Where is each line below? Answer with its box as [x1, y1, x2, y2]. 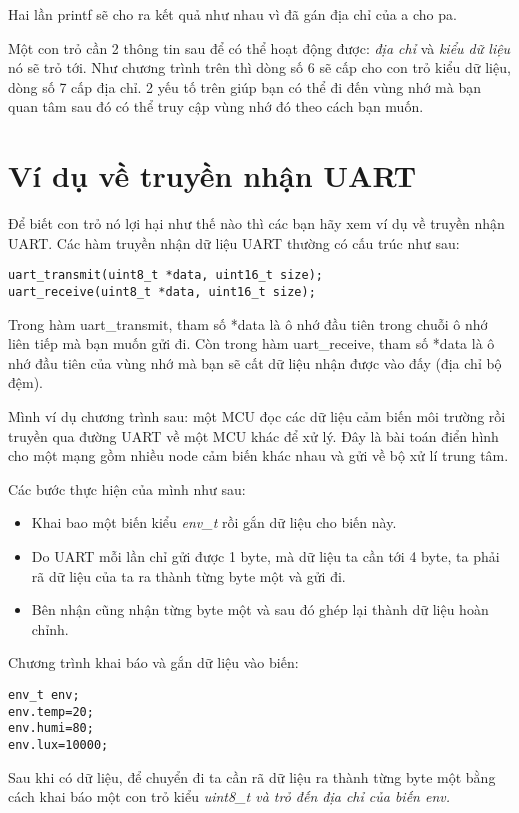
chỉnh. [31, 618, 69, 639]
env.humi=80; [8, 721, 94, 736]
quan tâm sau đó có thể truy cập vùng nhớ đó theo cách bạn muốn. [8, 96, 424, 117]
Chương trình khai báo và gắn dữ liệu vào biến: [8, 652, 299, 673]
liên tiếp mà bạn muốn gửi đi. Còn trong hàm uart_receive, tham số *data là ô [8, 333, 495, 354]
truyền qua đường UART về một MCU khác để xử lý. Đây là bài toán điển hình [8, 425, 499, 446]
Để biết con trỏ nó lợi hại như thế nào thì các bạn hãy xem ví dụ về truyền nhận [8, 213, 505, 234]
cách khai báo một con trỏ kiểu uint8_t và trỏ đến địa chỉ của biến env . [8, 786, 451, 807]
